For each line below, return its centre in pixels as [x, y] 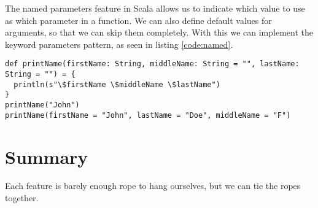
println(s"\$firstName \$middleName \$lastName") [117, 84]
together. [22, 198]
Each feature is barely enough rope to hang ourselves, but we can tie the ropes [153, 186]
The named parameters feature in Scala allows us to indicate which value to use [155, 8]
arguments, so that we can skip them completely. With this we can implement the [159, 32]
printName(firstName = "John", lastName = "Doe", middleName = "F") [148, 115]
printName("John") [42, 105]
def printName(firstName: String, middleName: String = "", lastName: [152, 64]
